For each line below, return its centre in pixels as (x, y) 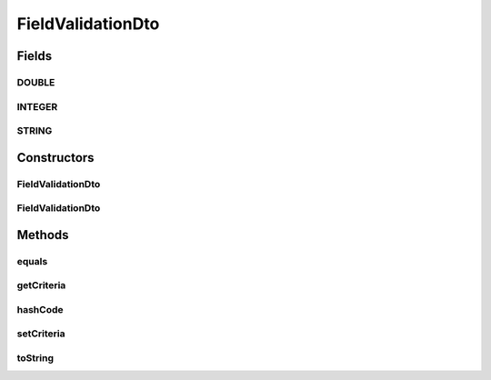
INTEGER (37, 106)
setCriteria (41, 334)
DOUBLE (36, 82)
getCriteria (41, 285)
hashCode (40, 309)
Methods (43, 235)
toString (35, 358)
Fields (35, 56)
